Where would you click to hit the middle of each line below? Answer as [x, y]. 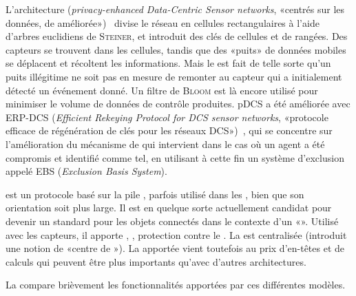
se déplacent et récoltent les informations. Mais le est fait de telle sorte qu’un [168, 63]
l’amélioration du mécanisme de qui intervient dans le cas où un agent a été [165, 144]
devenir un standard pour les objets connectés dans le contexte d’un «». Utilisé [172, 221]
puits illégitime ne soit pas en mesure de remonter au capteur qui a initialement [174, 76]
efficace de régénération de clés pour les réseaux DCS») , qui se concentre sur [169, 130]
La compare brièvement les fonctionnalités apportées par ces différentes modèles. [176, 285]
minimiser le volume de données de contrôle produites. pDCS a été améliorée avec [178, 104]
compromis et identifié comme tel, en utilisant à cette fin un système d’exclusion [175, 157]
